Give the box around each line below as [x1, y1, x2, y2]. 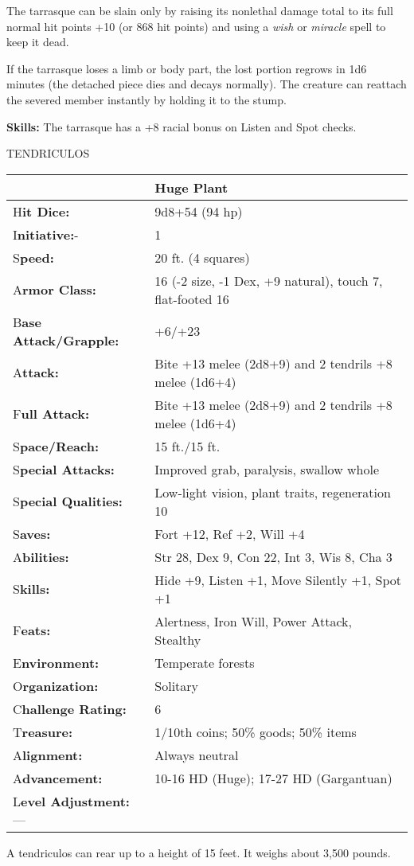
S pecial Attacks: [13, 459, 115, 478]
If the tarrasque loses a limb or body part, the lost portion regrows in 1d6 [6, 60, 367, 76]
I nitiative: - [13, 224, 79, 244]
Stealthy [154, 630, 201, 649]
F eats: [13, 621, 51, 640]
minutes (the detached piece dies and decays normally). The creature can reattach [6, 76, 407, 92]
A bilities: [13, 547, 69, 566]
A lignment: [13, 745, 83, 764]
